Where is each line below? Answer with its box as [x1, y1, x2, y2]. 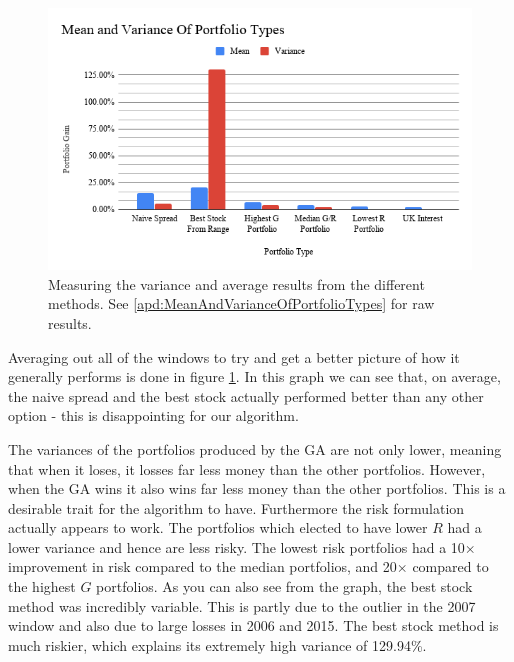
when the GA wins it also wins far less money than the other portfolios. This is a [8, 478, 506, 499]
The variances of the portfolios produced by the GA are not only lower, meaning [8, 438, 502, 459]
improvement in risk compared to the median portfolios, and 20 [8, 556, 397, 577]
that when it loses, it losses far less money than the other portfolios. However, [8, 458, 486, 479]
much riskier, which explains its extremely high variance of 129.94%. [8, 634, 427, 655]
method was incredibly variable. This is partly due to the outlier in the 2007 [8, 595, 476, 616]
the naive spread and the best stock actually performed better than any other [8, 385, 484, 406]
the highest [8, 576, 76, 597]
